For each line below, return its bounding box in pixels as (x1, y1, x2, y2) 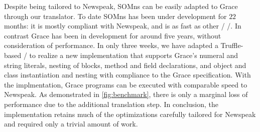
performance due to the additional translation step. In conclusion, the (4, 98, 218, 109)
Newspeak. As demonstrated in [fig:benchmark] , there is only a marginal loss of (4, 89, 248, 99)
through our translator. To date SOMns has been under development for (4, 10, 227, 21)
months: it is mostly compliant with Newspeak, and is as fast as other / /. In (4, 20, 241, 31)
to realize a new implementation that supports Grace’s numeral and (29, 49, 238, 60)
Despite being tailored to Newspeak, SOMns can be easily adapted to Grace (4, 1, 238, 11)
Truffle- (220, 40, 243, 50)
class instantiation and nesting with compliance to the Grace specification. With (4, 69, 251, 80)
